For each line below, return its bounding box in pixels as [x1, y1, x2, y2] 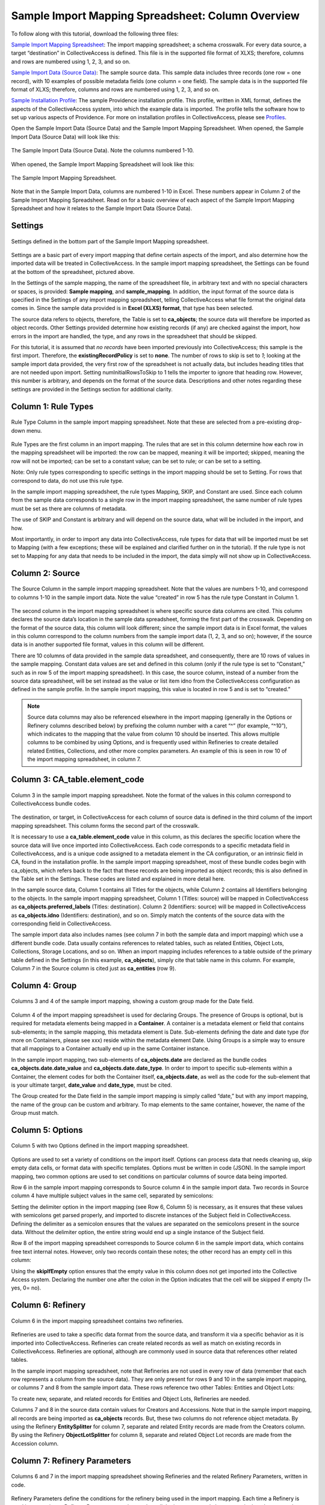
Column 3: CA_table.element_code [11, 774, 144, 784]
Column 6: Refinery [11, 1300, 86, 1311]
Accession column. [11, 1439, 59, 1447]
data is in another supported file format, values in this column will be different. [11, 641, 205, 648]
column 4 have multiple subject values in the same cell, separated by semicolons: [11, 1192, 214, 1199]
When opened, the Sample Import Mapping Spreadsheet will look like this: [11, 160, 195, 168]
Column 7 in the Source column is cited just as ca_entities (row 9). [11, 964, 177, 972]
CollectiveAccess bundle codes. [11, 799, 91, 807]
